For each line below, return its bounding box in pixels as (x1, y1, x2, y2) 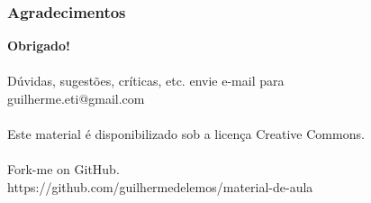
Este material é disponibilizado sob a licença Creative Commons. (7, 125, 365, 143)
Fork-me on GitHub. (7, 160, 120, 179)
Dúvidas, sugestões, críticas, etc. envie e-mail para (7, 71, 285, 90)
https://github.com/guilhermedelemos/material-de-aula (7, 177, 313, 196)
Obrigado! (7, 36, 70, 55)
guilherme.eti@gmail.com (7, 89, 145, 107)
